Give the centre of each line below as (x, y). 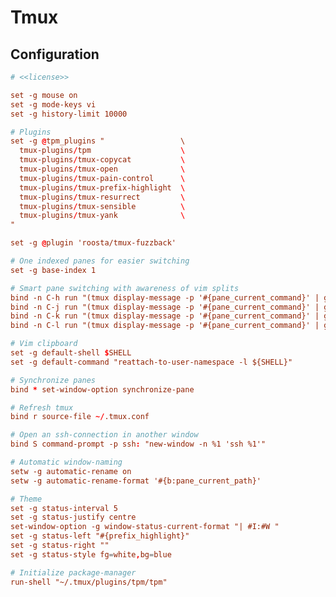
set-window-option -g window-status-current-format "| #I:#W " (145, 527)
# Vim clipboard (44, 344)
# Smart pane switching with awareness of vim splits (125, 288)
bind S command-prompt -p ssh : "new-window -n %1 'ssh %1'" (138, 444)
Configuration (55, 54)
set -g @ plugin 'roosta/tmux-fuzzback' (93, 243)
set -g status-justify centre (73, 517)
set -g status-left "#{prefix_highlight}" (100, 536)
